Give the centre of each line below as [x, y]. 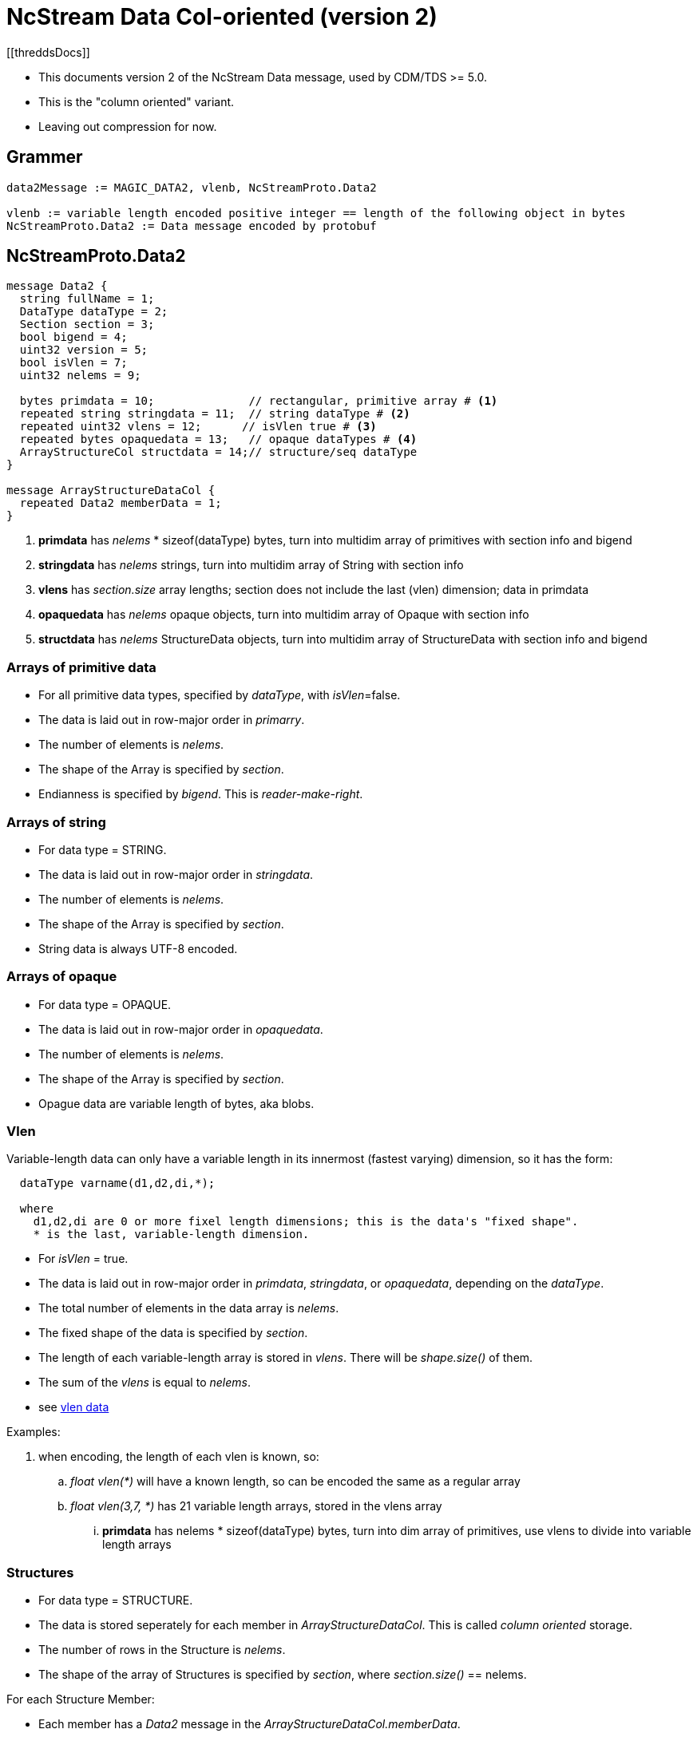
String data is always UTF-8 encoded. [138, 948]
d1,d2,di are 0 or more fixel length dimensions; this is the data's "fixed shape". [306, 1222]
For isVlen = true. [83, 1259]
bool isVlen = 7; [73, 363]
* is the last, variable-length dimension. [171, 1234]
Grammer [45, 157]
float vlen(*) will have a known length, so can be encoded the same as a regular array [295, 1482]
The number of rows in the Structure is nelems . [162, 1650]
